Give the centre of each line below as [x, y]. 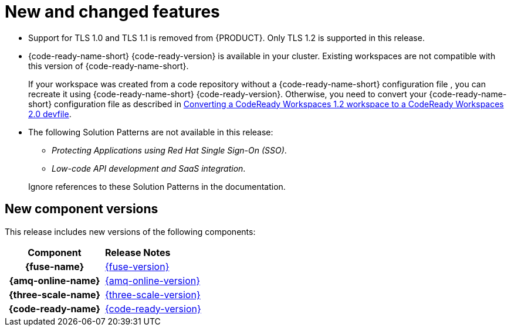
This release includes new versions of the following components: [130, 231]
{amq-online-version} [153, 280]
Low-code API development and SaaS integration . [149, 168]
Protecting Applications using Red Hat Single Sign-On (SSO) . [169, 150]
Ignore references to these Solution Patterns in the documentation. [157, 186]
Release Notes [138, 252]
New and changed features [112, 12]
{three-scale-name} [55, 294]
